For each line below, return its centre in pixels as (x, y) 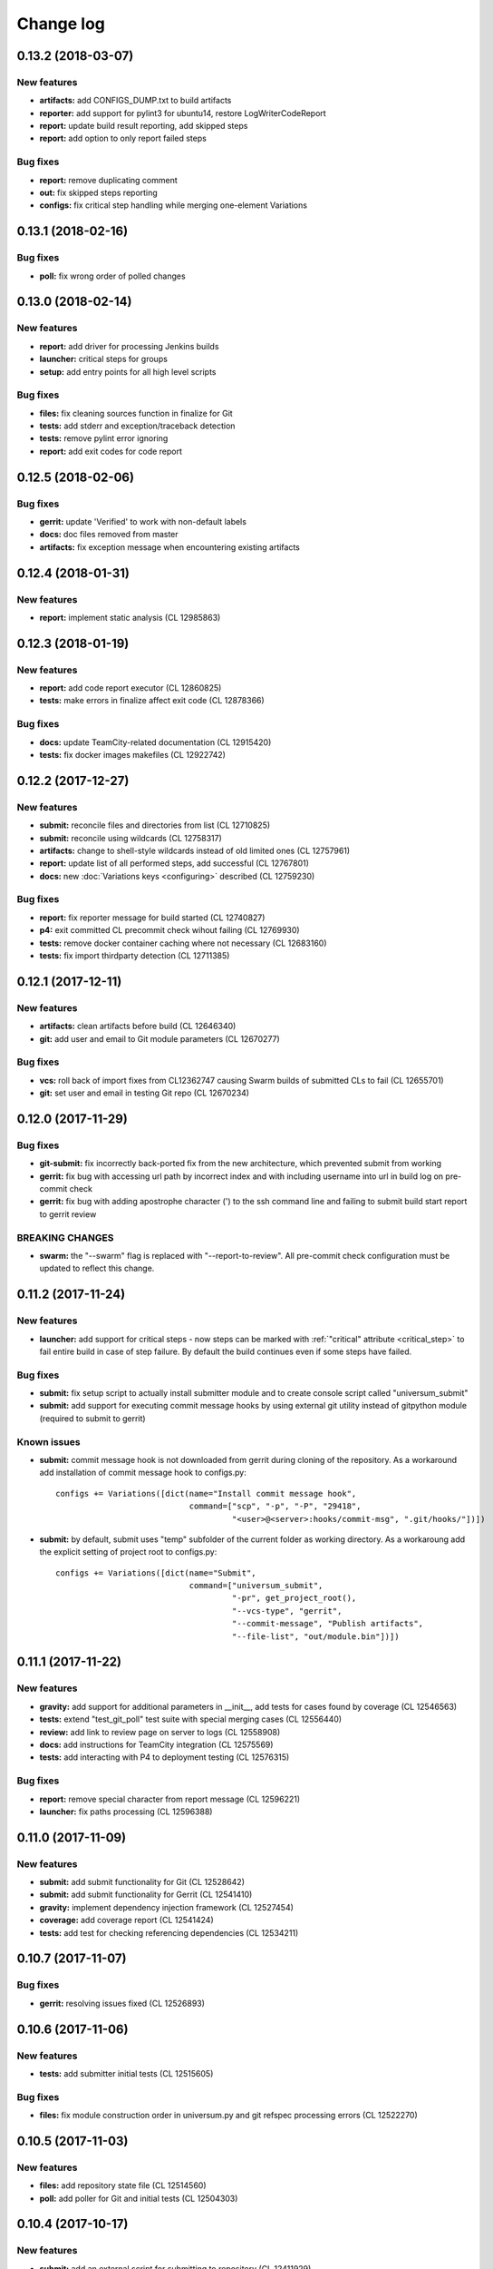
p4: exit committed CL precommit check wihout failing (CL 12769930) (169, 930)
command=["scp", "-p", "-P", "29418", (275, 1506)
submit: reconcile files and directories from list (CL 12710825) (155, 825)
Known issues (48, 1441)
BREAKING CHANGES (65, 1237)
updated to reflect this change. (97, 1268)
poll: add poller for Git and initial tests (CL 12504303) (139, 2198)
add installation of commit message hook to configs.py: (143, 1473)
